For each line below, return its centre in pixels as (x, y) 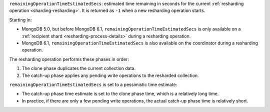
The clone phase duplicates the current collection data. (79, 68)
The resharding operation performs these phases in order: (69, 59)
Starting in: (20, 19)
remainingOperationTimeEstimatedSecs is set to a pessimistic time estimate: (93, 84)
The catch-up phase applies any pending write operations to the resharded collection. (110, 75)
